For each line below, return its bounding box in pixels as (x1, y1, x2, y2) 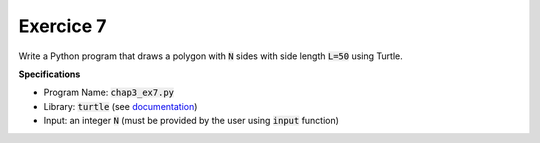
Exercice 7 (18, 15, 107, 37)
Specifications (18, 68, 81, 80)
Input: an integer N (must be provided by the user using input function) (43, 115, 340, 127)
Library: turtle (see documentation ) (43, 100, 198, 112)
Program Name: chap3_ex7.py (43, 86, 175, 99)
